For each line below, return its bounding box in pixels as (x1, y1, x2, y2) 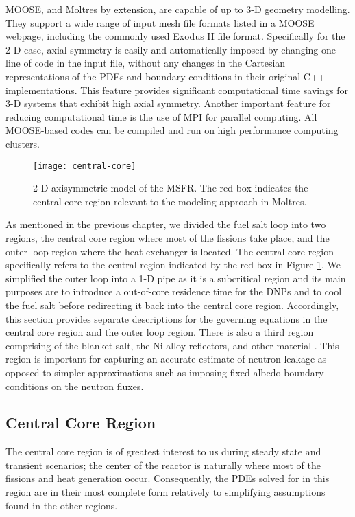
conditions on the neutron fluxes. (5, 378, 144, 393)
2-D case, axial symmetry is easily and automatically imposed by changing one (5, 42, 336, 56)
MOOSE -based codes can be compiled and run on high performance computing (5, 123, 339, 137)
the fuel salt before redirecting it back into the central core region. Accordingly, (5, 297, 339, 312)
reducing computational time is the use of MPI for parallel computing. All (5, 109, 317, 124)
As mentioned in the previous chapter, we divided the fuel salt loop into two (5, 217, 326, 231)
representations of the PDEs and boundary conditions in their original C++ (5, 69, 326, 83)
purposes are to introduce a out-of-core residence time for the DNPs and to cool (5, 284, 342, 299)
